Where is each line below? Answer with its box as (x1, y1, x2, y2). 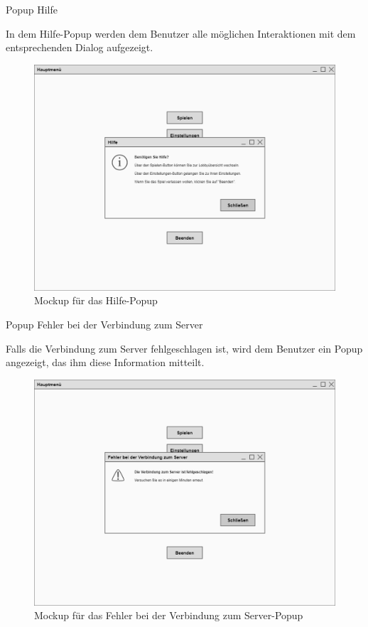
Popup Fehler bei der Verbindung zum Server (6, 316, 203, 331)
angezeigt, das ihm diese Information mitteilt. (6, 355, 205, 370)
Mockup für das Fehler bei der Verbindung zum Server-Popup (34, 608, 303, 623)
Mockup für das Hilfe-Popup (34, 293, 158, 308)
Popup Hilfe (6, 2, 58, 16)
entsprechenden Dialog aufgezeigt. (6, 40, 153, 55)
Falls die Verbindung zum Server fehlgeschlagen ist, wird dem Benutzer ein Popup (6, 341, 363, 355)
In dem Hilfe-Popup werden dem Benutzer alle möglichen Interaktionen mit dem (6, 26, 356, 41)
